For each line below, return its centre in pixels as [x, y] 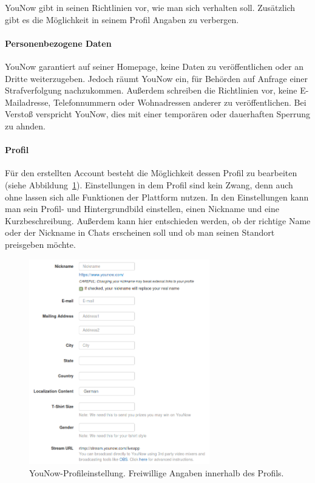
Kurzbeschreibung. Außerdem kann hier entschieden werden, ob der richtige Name [158, 220]
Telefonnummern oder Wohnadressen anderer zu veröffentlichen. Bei [180, 102]
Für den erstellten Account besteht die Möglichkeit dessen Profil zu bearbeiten [151, 173]
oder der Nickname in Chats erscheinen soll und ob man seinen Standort [140, 232]
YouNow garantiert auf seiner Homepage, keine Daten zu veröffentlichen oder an [154, 66]
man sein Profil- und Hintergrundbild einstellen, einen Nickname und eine [142, 209]
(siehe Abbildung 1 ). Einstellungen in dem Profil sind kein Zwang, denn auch [149, 184]
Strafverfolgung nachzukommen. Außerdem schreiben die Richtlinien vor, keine [151, 90]
